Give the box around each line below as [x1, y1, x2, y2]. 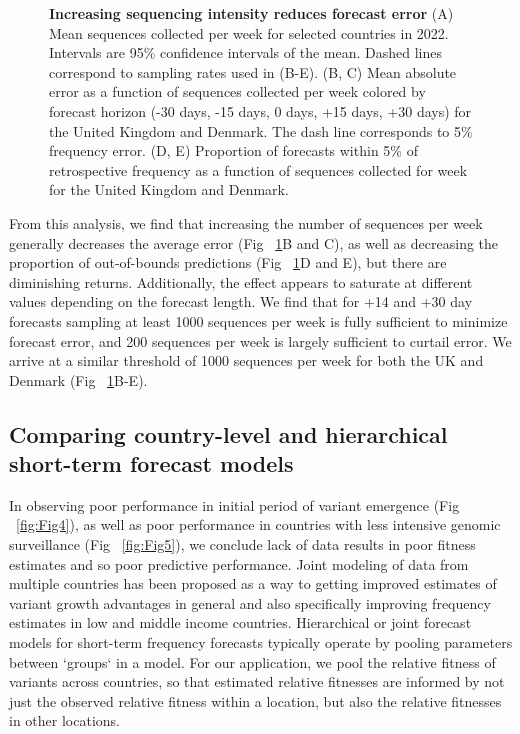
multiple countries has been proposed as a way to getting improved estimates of [9, 573, 497, 594]
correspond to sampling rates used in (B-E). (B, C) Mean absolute [49, 61, 457, 82]
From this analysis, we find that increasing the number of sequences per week [9, 212, 483, 233]
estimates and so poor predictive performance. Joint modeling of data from [9, 553, 469, 574]
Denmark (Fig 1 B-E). [9, 369, 148, 390]
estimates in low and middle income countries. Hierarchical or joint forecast [9, 612, 472, 633]
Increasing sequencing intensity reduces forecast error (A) [49, 3, 454, 23]
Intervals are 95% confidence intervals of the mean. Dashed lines [49, 42, 442, 63]
